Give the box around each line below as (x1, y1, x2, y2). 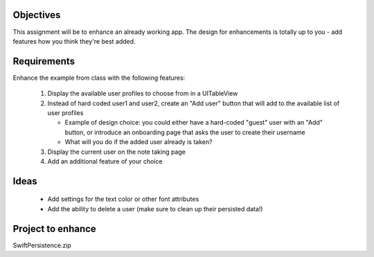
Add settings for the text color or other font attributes (47, 195, 199, 204)
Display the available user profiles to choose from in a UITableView (47, 89, 238, 98)
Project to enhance (12, 222, 96, 235)
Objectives (12, 9, 61, 21)
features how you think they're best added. (12, 37, 136, 45)
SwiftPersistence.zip (12, 241, 72, 249)
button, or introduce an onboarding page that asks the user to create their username (64, 128, 305, 136)
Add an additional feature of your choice (47, 157, 163, 166)
